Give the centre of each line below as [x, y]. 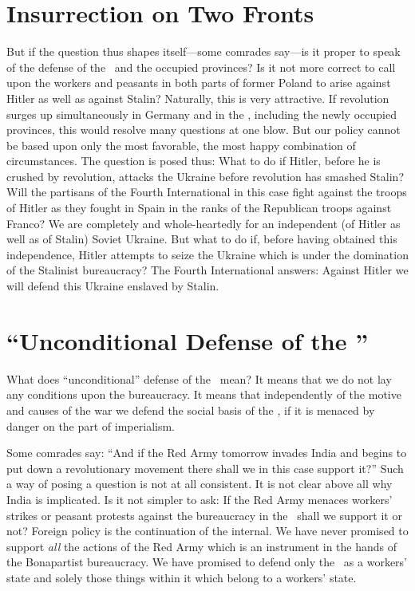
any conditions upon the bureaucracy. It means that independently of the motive [204, 394]
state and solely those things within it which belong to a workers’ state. [182, 577]
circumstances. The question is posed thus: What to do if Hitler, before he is [194, 161]
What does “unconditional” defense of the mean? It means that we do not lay [199, 378]
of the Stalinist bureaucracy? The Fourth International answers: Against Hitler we [207, 270]
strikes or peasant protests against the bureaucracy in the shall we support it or [204, 515]
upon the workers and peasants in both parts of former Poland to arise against [199, 83]
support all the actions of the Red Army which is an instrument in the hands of [202, 546]
